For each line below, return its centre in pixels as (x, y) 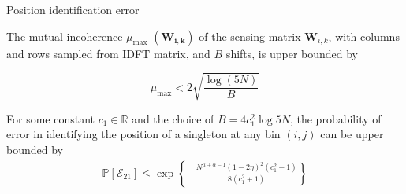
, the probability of (335, 118)
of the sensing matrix (250, 36)
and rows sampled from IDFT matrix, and (108, 53)
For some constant (50, 118)
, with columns (364, 36)
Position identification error (73, 9)
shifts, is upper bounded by (292, 53)
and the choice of (173, 118)
